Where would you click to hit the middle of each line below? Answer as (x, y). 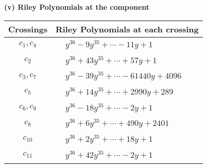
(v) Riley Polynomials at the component (77, 7)
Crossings (28, 29)
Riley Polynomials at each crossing (127, 29)
